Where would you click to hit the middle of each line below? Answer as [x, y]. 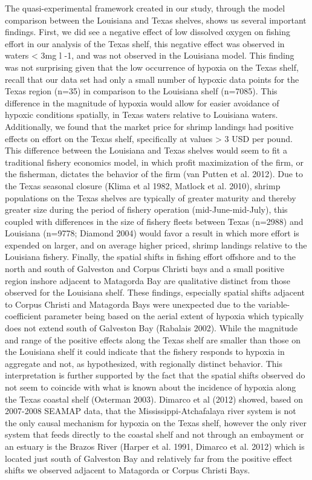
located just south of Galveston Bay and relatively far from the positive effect [149, 458]
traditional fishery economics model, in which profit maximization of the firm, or [154, 162]
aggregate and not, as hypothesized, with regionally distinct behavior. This [144, 363]
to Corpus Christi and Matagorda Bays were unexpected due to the [130, 304]
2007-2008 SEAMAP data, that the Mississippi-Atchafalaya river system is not [151, 411]
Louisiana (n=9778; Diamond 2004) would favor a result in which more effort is [152, 233]
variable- [274, 304]
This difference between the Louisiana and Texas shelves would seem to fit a [146, 150]
